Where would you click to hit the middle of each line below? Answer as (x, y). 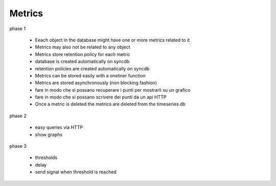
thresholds (46, 157)
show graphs (49, 135)
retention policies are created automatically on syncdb (92, 68)
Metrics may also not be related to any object (83, 47)
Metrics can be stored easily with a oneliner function (90, 75)
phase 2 (18, 116)
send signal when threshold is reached (76, 172)
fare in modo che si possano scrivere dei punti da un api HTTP (101, 97)
